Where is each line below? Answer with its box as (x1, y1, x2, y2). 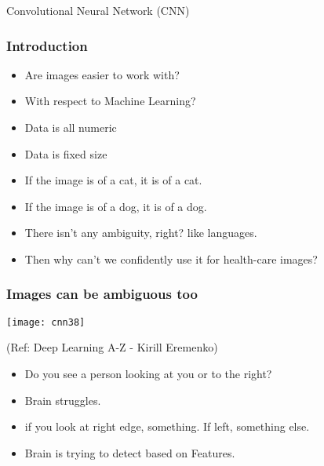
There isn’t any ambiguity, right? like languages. (24, 224, 257, 241)
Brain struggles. (24, 391, 101, 408)
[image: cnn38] (6, 316, 86, 328)
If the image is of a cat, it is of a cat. (24, 172, 202, 188)
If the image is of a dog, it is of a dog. (24, 198, 207, 214)
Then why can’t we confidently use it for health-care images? (24, 250, 318, 267)
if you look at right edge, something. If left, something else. (24, 418, 310, 435)
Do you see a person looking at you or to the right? (24, 366, 272, 382)
